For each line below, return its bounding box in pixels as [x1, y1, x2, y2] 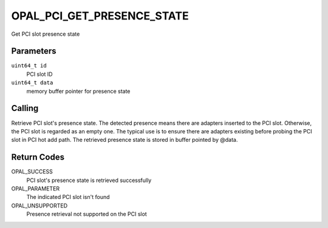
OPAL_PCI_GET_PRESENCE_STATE [11, 9, 189, 22]
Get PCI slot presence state [11, 30, 80, 38]
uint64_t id [11, 62, 47, 69]
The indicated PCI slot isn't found [26, 193, 110, 201]
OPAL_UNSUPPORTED [11, 202, 68, 209]
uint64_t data [11, 79, 53, 86]
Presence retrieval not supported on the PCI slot [26, 210, 147, 218]
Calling [11, 103, 39, 113]
